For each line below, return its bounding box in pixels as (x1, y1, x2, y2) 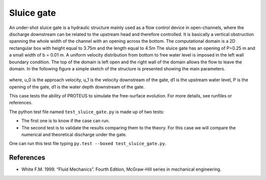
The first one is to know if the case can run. (21, 118, 110, 124)
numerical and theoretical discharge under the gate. (21, 132, 127, 138)
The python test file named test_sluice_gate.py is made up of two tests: (9, 109, 165, 115)
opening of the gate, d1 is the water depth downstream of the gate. (9, 84, 145, 90)
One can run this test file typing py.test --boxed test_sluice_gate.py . (9, 141, 166, 147)
